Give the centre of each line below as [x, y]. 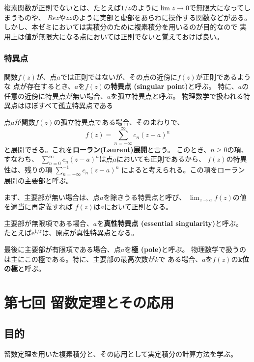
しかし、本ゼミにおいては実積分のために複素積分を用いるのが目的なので [121, 27]
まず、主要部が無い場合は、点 [52, 197]
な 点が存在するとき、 [39, 86]
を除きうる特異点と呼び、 [145, 197]
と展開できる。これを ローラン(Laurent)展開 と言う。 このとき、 [107, 149]
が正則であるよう [223, 76]
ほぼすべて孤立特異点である [69, 105]
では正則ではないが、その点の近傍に [119, 76]
